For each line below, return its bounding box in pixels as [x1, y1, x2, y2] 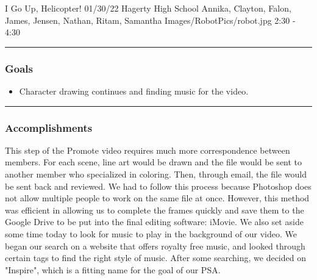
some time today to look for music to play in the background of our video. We [5, 227, 297, 240]
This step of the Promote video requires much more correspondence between [5, 143, 290, 156]
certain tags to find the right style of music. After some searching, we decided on [5, 251, 306, 264]
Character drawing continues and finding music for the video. [19, 85, 249, 97]
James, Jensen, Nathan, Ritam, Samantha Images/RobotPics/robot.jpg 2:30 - [5, 13, 296, 26]
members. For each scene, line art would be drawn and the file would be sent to [5, 156, 302, 168]
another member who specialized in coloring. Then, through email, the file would [5, 168, 307, 180]
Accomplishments [5, 120, 93, 135]
